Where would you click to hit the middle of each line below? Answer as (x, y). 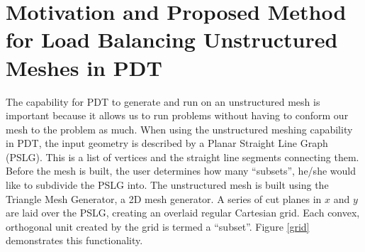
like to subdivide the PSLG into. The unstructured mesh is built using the (167, 185)
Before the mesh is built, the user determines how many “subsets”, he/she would (181, 171)
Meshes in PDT (84, 67)
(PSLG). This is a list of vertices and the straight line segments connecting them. (182, 157)
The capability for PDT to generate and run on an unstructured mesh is (163, 101)
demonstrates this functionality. (74, 240)
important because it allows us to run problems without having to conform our (177, 115)
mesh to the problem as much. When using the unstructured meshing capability (179, 129)
